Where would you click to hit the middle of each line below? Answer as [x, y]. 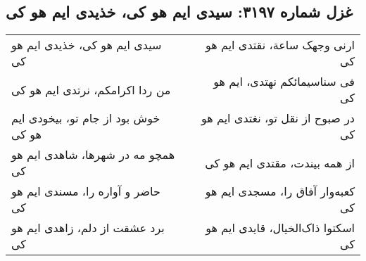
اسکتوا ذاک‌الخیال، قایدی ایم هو [280, 228]
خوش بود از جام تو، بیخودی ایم [86, 118]
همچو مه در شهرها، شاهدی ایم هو [93, 155]
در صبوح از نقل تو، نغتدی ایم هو [278, 118]
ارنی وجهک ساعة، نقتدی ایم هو [280, 45]
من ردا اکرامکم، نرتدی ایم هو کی [91, 89]
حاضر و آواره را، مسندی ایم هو [86, 191]
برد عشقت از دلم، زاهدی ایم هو [88, 228]
